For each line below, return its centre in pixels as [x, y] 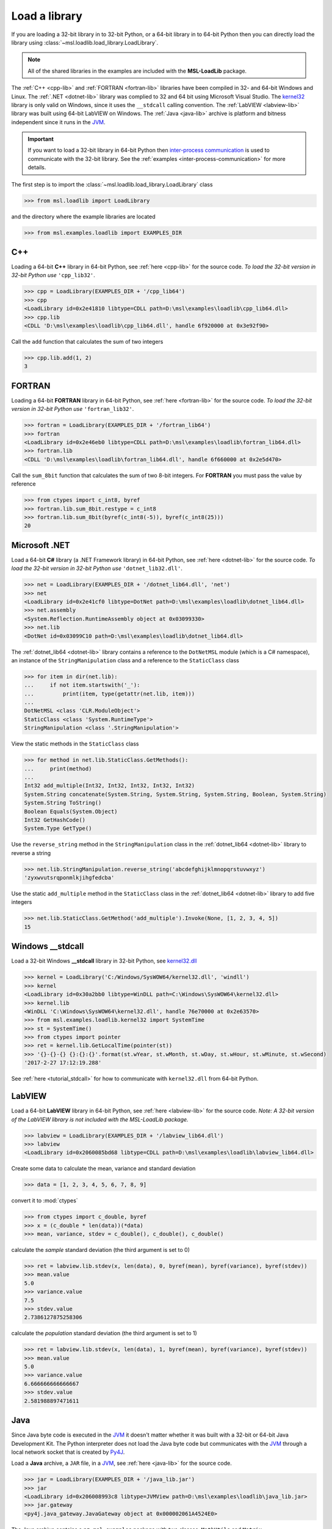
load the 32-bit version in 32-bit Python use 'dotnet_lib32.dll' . [97, 568]
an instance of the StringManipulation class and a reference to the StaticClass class [125, 660]
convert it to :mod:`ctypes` [45, 1201]
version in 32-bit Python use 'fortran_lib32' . [73, 409]
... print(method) [58, 768]
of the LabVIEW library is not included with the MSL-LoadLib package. [100, 1119]
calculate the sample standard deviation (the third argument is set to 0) [101, 1250]
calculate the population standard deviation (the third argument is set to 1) [104, 1333]
